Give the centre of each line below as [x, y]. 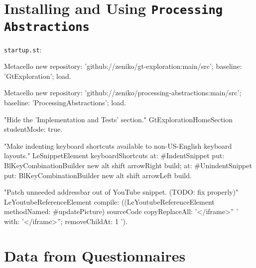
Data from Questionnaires [95, 255]
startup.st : [23, 49]
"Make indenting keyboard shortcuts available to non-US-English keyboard [118, 145]
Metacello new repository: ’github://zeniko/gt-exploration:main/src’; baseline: [123, 66]
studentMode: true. [33, 129]
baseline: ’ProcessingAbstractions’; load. [65, 102]
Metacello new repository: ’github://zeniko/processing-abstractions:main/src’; [123, 93]
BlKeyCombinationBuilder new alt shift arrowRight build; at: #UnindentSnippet [128, 165]
